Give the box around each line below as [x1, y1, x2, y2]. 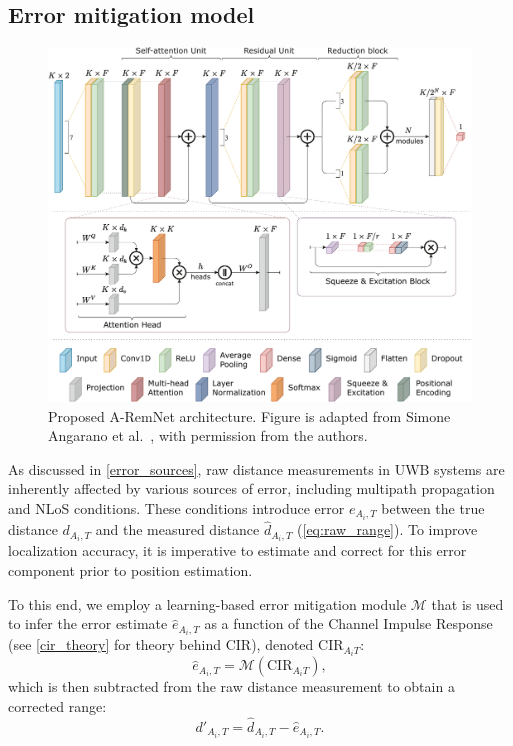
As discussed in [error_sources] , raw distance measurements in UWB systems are [8, 458, 505, 479]
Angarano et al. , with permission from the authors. [48, 425, 368, 446]
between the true [381, 498, 485, 519]
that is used [431, 593, 504, 614]
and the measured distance [95, 519, 260, 540]
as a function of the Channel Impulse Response [204, 613, 493, 634]
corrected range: [8, 695, 107, 716]
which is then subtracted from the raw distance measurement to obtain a [8, 676, 455, 697]
